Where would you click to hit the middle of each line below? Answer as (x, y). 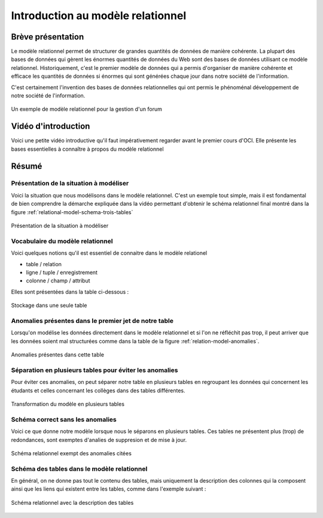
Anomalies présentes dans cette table (58, 355)
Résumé (27, 166)
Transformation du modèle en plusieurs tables (68, 404)
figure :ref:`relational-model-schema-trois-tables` (72, 212)
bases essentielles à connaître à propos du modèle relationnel (87, 149)
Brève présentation (48, 37)
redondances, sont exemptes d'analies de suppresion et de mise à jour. (99, 440)
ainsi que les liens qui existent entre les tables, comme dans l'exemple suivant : (109, 489)
